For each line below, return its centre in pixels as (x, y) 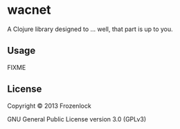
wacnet (29, 10)
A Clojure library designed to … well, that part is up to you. (90, 29)
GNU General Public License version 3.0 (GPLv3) (77, 119)
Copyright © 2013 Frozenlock (49, 106)
